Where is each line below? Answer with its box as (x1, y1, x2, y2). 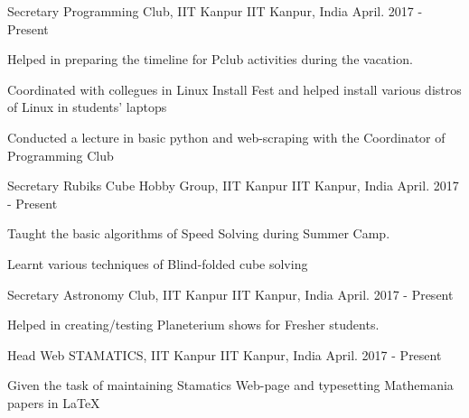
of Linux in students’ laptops (7, 98, 167, 116)
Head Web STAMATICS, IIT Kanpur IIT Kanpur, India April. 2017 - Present (7, 345, 442, 364)
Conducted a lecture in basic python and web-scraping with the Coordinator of (7, 127, 446, 146)
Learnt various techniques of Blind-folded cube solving (7, 254, 308, 273)
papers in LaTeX (7, 393, 100, 412)
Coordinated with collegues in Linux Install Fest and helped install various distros (7, 79, 462, 98)
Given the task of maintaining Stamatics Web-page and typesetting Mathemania (7, 376, 454, 395)
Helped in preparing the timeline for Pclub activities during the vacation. (7, 50, 413, 69)
